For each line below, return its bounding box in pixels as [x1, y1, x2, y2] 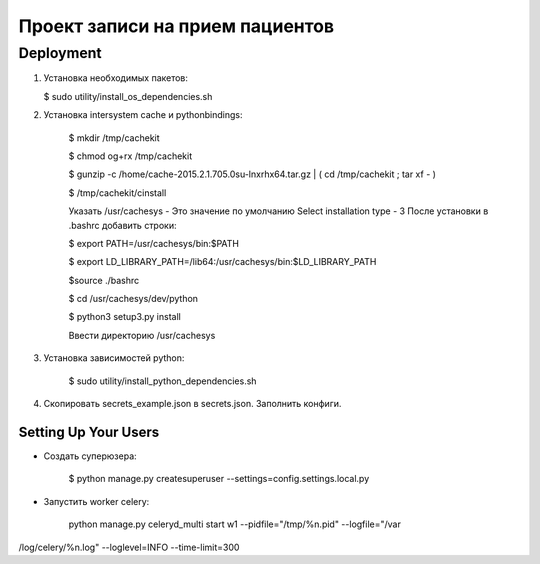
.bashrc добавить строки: [68, 219, 177, 231]
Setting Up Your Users [18, 423, 160, 440]
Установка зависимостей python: [43, 352, 185, 364]
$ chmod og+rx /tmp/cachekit [68, 150, 193, 162]
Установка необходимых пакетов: [43, 72, 189, 84]
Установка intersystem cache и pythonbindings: [43, 109, 243, 121]
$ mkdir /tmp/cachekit [68, 131, 160, 144]
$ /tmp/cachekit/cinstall [68, 186, 167, 199]
